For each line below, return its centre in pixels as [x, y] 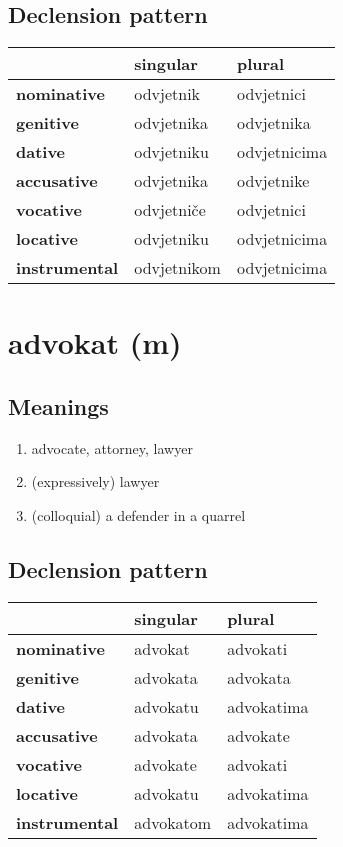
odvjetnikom [177, 268]
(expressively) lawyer [95, 481]
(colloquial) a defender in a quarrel [138, 514]
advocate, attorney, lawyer [112, 447]
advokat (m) [95, 342]
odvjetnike [273, 181]
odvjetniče [170, 210]
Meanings [58, 405]
